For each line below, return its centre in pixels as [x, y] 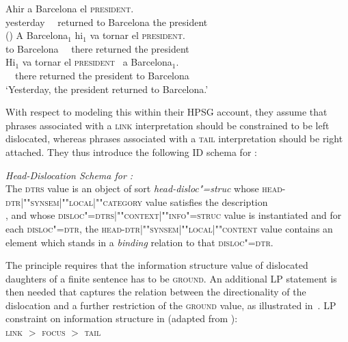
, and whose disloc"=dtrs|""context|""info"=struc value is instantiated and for [174, 215]
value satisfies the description [206, 201]
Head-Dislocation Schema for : [69, 175]
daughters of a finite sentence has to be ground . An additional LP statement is [171, 278]
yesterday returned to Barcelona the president [107, 22]
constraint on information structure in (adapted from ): [122, 318]
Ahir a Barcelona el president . [70, 8]
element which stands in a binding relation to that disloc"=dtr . [139, 242]
